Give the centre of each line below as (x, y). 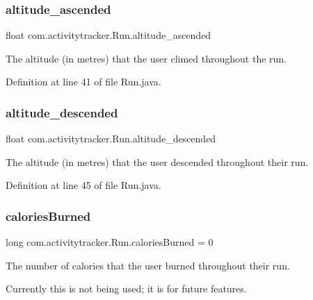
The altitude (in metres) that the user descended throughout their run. (157, 161)
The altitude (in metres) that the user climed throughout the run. (146, 58)
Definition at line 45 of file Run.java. (83, 185)
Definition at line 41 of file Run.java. (83, 82)
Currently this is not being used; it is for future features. (126, 289)
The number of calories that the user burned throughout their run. (148, 265)
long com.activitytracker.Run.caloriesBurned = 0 (110, 242)
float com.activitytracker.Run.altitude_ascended (109, 35)
